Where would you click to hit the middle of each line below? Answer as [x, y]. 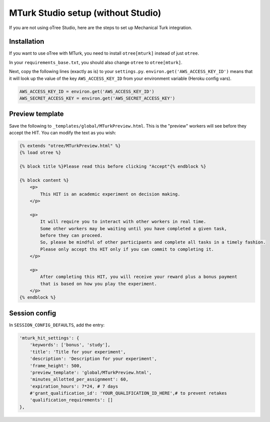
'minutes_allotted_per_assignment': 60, [79, 379]
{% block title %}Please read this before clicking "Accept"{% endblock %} [113, 167]
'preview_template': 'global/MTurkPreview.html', [91, 372]
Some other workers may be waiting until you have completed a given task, [134, 229]
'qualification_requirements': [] [71, 400]
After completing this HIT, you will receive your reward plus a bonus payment [139, 277]
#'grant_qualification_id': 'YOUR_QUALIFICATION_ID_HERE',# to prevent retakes [128, 393]
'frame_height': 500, [56, 366]
